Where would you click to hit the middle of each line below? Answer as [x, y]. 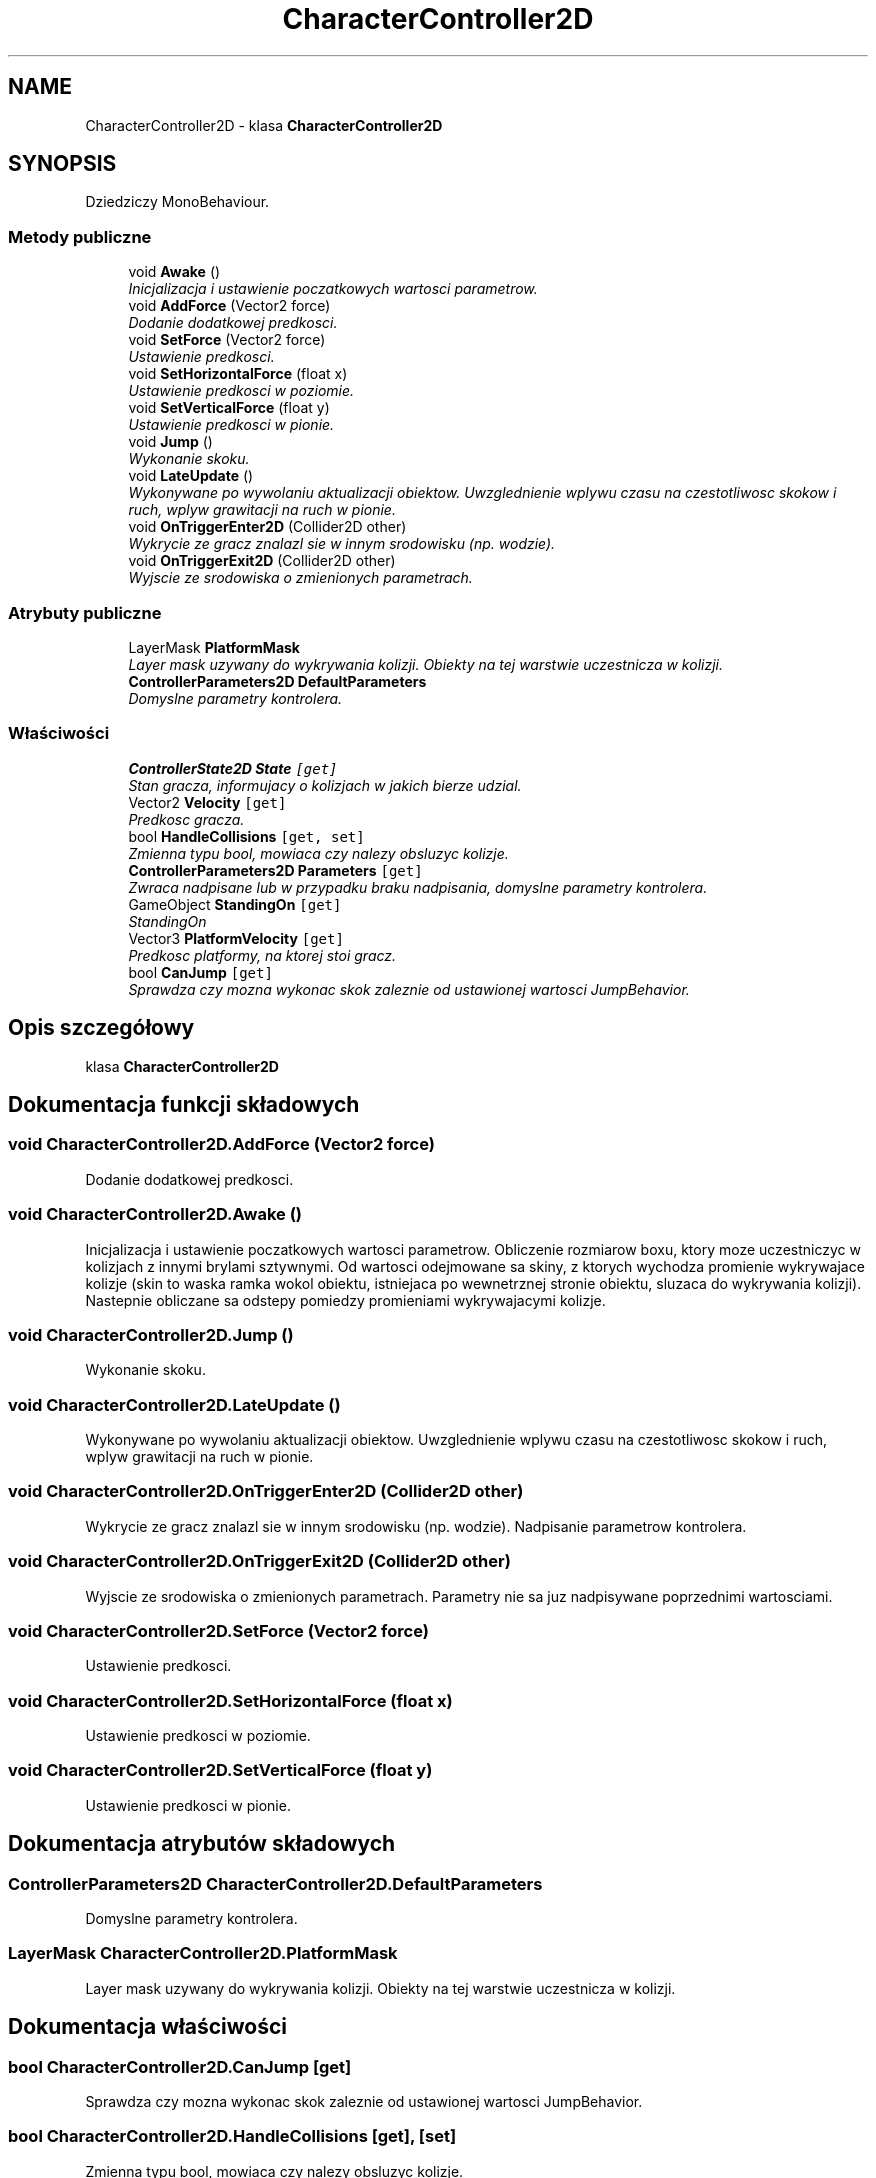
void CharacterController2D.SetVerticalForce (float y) [220, 1770]
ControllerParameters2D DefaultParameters [277, 681]
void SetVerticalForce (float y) [229, 408]
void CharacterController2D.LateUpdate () [174, 1404]
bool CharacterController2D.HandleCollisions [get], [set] [232, 2136]
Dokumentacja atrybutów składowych [202, 1844]
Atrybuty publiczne [85, 612]
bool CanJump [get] [200, 972]
